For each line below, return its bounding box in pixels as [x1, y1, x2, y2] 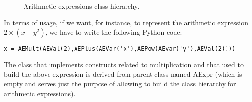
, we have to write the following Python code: [45, 27, 182, 37]
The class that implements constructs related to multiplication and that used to [4, 59, 244, 69]
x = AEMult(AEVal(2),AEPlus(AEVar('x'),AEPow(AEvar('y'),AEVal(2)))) [4, 45, 236, 53]
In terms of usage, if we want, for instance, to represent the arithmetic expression [4, 17, 249, 27]
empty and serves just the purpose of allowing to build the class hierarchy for [4, 79, 236, 89]
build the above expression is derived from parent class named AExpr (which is [4, 69, 242, 79]
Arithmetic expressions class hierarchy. [24, 1, 140, 11]
